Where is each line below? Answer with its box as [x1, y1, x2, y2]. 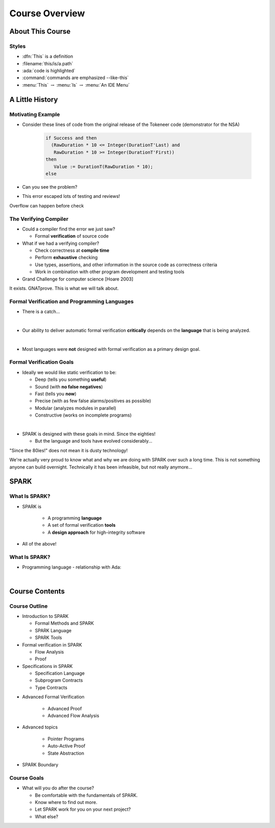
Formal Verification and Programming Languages [9, 298, 134, 305]
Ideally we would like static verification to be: [22, 369, 117, 375]
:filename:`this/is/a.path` [22, 60, 73, 66]
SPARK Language [35, 627, 72, 633]
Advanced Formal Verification [22, 694, 85, 700]
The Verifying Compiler [9, 215, 69, 222]
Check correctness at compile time [35, 247, 109, 253]
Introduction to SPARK [22, 613, 69, 619]
